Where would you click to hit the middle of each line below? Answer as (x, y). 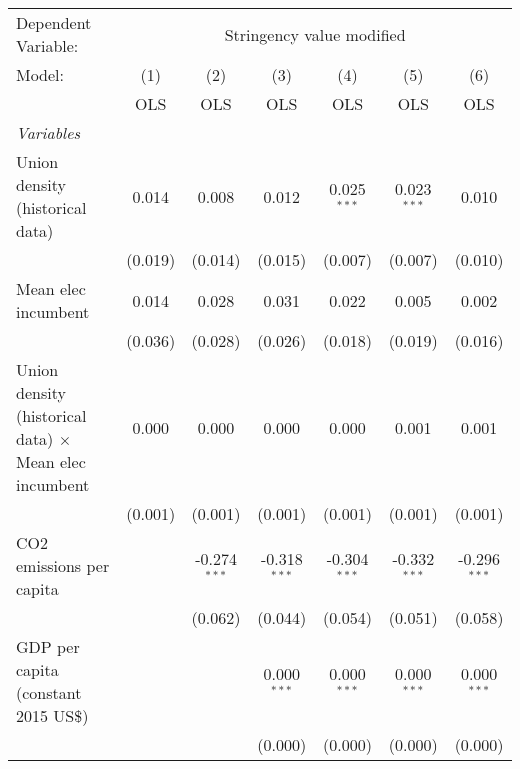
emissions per (63, 565)
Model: (40, 74)
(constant (49, 692)
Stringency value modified (315, 34)
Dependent (54, 22)
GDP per (48, 646)
